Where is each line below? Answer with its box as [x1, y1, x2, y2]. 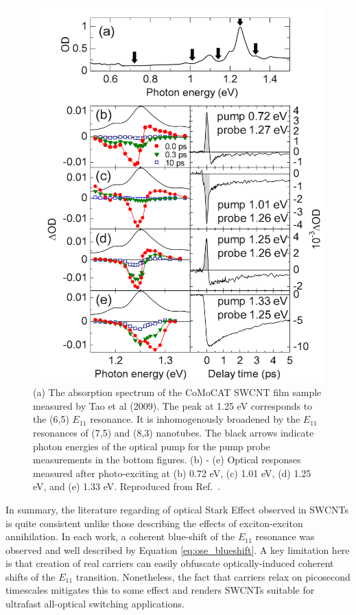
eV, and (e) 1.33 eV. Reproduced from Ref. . [33, 479, 221, 494]
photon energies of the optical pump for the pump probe [33, 439, 270, 453]
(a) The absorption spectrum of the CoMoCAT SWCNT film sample [33, 385, 322, 399]
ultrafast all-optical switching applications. [5, 596, 185, 611]
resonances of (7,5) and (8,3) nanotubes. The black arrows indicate [33, 425, 314, 439]
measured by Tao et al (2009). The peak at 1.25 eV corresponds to [33, 398, 313, 413]
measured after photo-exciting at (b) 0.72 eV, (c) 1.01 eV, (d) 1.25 [33, 465, 311, 480]
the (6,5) [33, 412, 69, 426]
